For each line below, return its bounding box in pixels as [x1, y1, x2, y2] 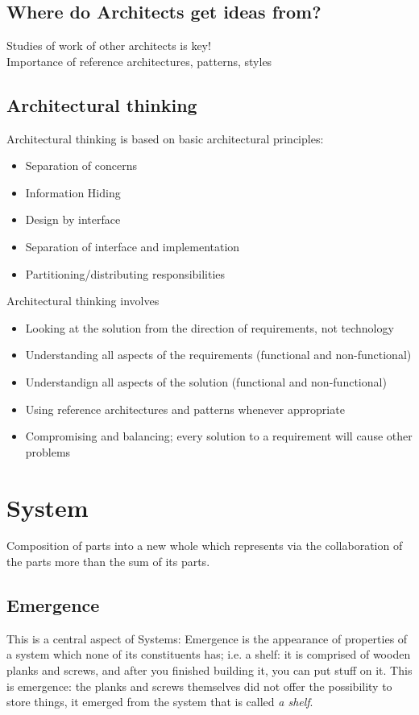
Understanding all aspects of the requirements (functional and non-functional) [25, 346, 412, 363]
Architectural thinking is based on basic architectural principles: [6, 130, 324, 147]
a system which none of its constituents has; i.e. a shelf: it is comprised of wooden [6, 646, 411, 663]
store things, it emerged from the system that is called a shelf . [6, 693, 313, 710]
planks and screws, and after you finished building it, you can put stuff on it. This [6, 662, 413, 679]
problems [25, 443, 71, 460]
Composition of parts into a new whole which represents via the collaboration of [6, 537, 403, 554]
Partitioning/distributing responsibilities [25, 265, 226, 282]
